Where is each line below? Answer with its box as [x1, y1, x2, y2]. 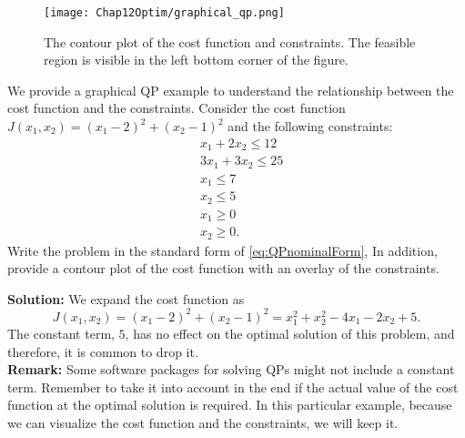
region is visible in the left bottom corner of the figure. [44, 50, 349, 69]
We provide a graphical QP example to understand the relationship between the [7, 80, 454, 99]
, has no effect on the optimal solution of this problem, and [125, 323, 455, 342]
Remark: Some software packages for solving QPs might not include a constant [7, 360, 455, 379]
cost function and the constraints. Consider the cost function [7, 98, 346, 117]
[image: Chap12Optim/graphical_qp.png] [44, 6, 285, 19]
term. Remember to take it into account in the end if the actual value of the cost [7, 377, 459, 396]
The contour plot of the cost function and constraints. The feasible [44, 32, 416, 51]
